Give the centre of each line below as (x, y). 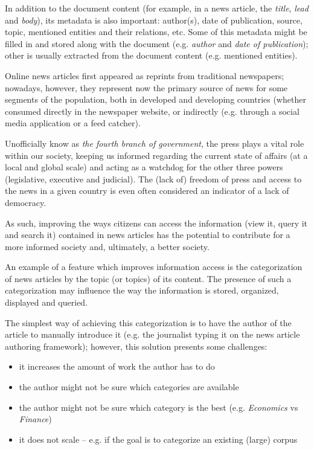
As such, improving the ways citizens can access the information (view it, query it (156, 223)
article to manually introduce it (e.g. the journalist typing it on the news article (152, 334)
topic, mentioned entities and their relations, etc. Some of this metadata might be (156, 32)
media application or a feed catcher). (73, 123)
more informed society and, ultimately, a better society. (107, 246)
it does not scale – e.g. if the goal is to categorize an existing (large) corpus (158, 439)
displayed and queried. (46, 302)
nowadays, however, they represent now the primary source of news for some (146, 87)
